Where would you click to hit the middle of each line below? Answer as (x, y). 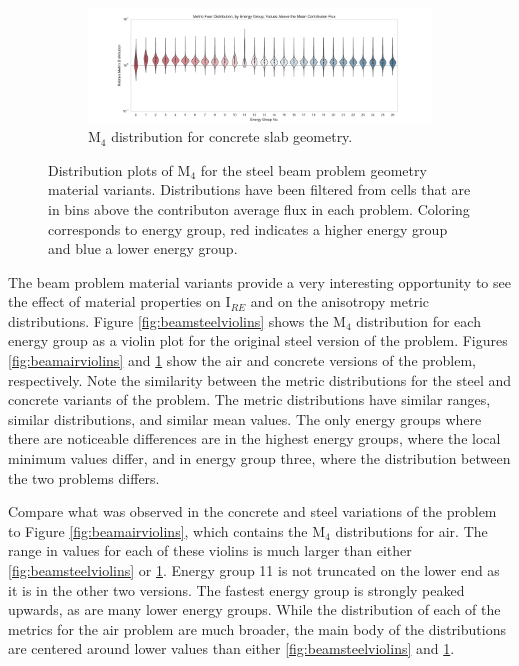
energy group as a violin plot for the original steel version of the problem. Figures (258, 340)
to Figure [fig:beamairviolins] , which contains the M (167, 530)
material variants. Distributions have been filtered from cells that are (259, 189)
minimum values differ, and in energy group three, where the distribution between (259, 458)
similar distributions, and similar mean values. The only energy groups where (245, 418)
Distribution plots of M (119, 169)
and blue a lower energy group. (143, 248)
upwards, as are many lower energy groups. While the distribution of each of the (254, 609)
